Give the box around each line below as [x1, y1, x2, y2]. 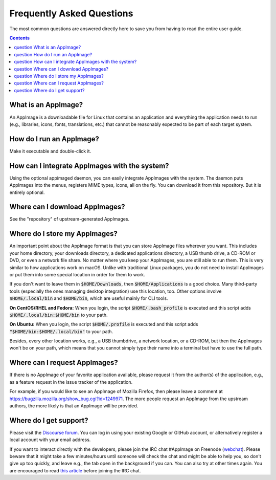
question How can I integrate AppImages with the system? [14, 59, 137, 65]
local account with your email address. [9, 437, 91, 443]
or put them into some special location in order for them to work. [9, 271, 145, 277]
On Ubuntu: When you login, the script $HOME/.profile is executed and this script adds [9, 321, 198, 328]
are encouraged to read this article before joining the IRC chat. [9, 467, 141, 473]
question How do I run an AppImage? [14, 51, 92, 57]
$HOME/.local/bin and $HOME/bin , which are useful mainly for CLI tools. [9, 295, 168, 301]
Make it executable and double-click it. [9, 148, 91, 154]
